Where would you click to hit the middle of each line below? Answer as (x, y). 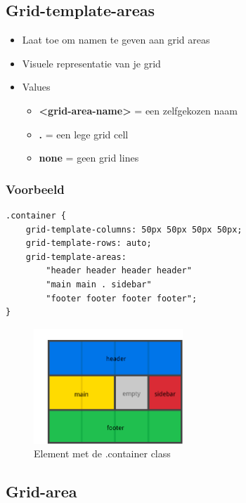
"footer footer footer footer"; (122, 298)
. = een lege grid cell (84, 134)
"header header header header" (119, 271)
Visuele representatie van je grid (91, 63)
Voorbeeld (35, 189)
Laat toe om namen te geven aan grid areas (116, 40)
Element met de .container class (102, 453)
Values (36, 87)
